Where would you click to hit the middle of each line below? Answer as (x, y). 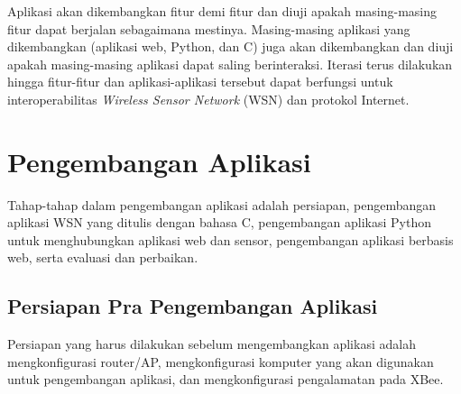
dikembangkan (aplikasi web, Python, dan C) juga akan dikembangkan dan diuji (230, 46)
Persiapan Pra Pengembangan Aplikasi (193, 306)
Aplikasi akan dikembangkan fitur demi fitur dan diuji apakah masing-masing (222, 11)
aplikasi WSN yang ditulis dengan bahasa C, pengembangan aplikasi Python (219, 222)
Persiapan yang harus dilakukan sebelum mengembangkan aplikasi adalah (212, 344)
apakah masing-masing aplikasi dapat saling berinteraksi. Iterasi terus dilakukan (230, 64)
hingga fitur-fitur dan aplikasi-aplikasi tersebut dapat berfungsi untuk (200, 82)
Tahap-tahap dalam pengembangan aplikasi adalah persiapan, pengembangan (222, 204)
